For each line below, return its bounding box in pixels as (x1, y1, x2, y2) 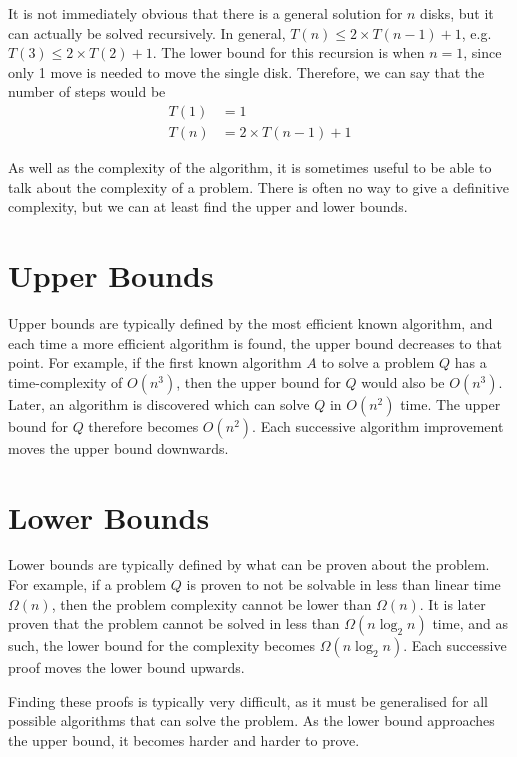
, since (463, 42, 502, 63)
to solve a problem (321, 352, 435, 373)
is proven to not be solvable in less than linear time (186, 574, 501, 595)
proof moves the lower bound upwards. (8, 657, 245, 678)
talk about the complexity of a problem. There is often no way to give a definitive (8, 176, 510, 197)
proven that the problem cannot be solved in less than (8, 613, 340, 634)
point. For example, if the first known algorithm (8, 352, 302, 373)
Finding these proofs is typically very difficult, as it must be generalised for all (8, 690, 488, 711)
